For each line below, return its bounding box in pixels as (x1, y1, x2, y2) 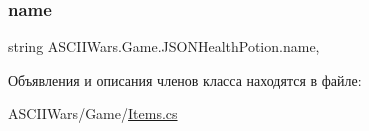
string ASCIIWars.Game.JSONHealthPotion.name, (8, 36, 320, 57)
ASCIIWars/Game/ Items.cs (8, 103, 178, 124)
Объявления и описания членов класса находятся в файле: (8, 69, 362, 90)
